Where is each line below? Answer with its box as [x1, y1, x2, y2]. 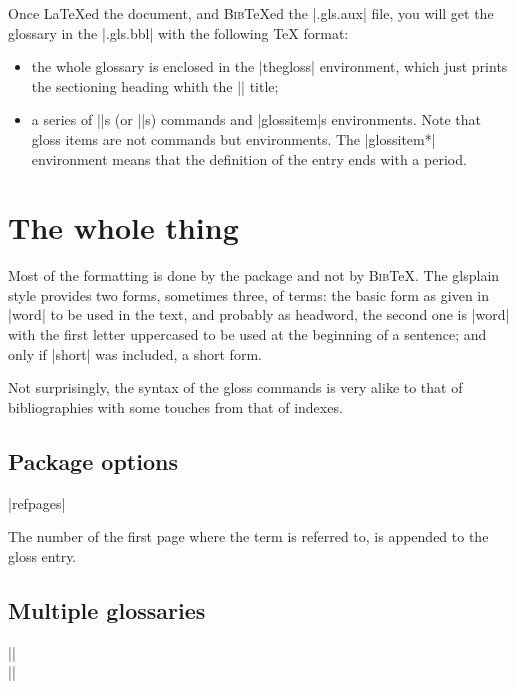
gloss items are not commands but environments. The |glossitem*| [31, 128, 436, 149]
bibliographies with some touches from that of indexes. [8, 396, 343, 417]
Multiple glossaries [8, 594, 206, 625]
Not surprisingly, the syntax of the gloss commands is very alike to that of [8, 377, 463, 398]
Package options [8, 445, 178, 476]
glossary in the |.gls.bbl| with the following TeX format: [8, 22, 349, 43]
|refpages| [8, 492, 66, 513]
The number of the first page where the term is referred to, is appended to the [8, 526, 489, 547]
